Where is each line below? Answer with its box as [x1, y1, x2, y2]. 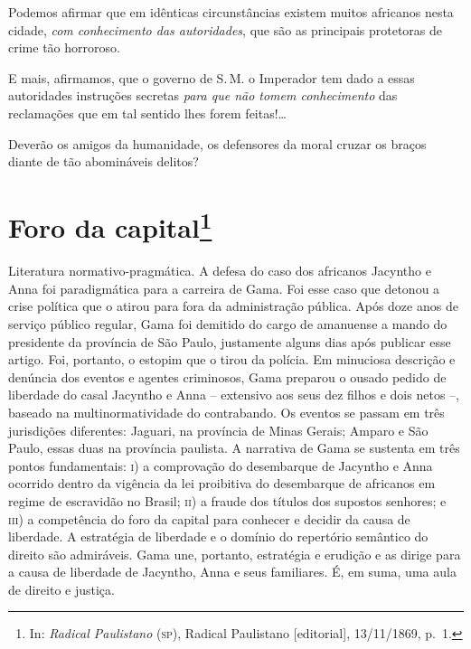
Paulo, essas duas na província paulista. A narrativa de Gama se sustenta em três [8, 438, 460, 457]
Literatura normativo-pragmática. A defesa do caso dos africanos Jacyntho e [8, 261, 431, 280]
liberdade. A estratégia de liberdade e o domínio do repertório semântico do [8, 527, 429, 546]
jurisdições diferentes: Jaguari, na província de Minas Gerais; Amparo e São [8, 420, 429, 439]
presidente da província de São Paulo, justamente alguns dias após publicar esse [8, 332, 451, 351]
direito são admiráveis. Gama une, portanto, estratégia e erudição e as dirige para [8, 544, 461, 563]
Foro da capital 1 [8, 204, 212, 246]
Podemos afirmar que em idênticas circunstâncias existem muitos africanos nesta [8, 3, 454, 21]
